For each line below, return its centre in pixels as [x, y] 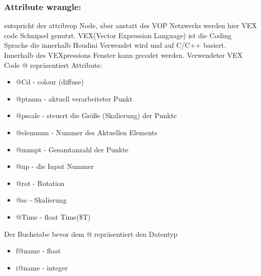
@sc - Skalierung [41, 200]
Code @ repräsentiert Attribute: [53, 65]
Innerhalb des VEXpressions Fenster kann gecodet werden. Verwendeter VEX [123, 55]
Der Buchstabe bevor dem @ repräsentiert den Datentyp [91, 234]
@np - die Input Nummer [55, 166]
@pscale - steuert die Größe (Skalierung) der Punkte [96, 115]
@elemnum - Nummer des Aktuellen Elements [87, 132]
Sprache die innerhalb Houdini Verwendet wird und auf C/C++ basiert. [115, 45]
